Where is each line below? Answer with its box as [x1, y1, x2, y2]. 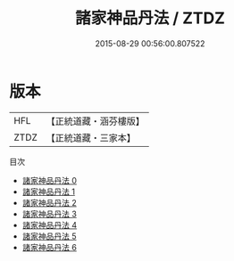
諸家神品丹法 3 [21, 208, 78, 219]
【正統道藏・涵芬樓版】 [46, 115, 146, 127]
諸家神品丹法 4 [21, 219, 78, 230]
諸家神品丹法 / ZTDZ [74, 8, 226, 29]
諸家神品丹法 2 [21, 197, 78, 208]
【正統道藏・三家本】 [46, 131, 137, 143]
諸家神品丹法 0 [21, 175, 78, 185]
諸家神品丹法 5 [21, 231, 78, 241]
